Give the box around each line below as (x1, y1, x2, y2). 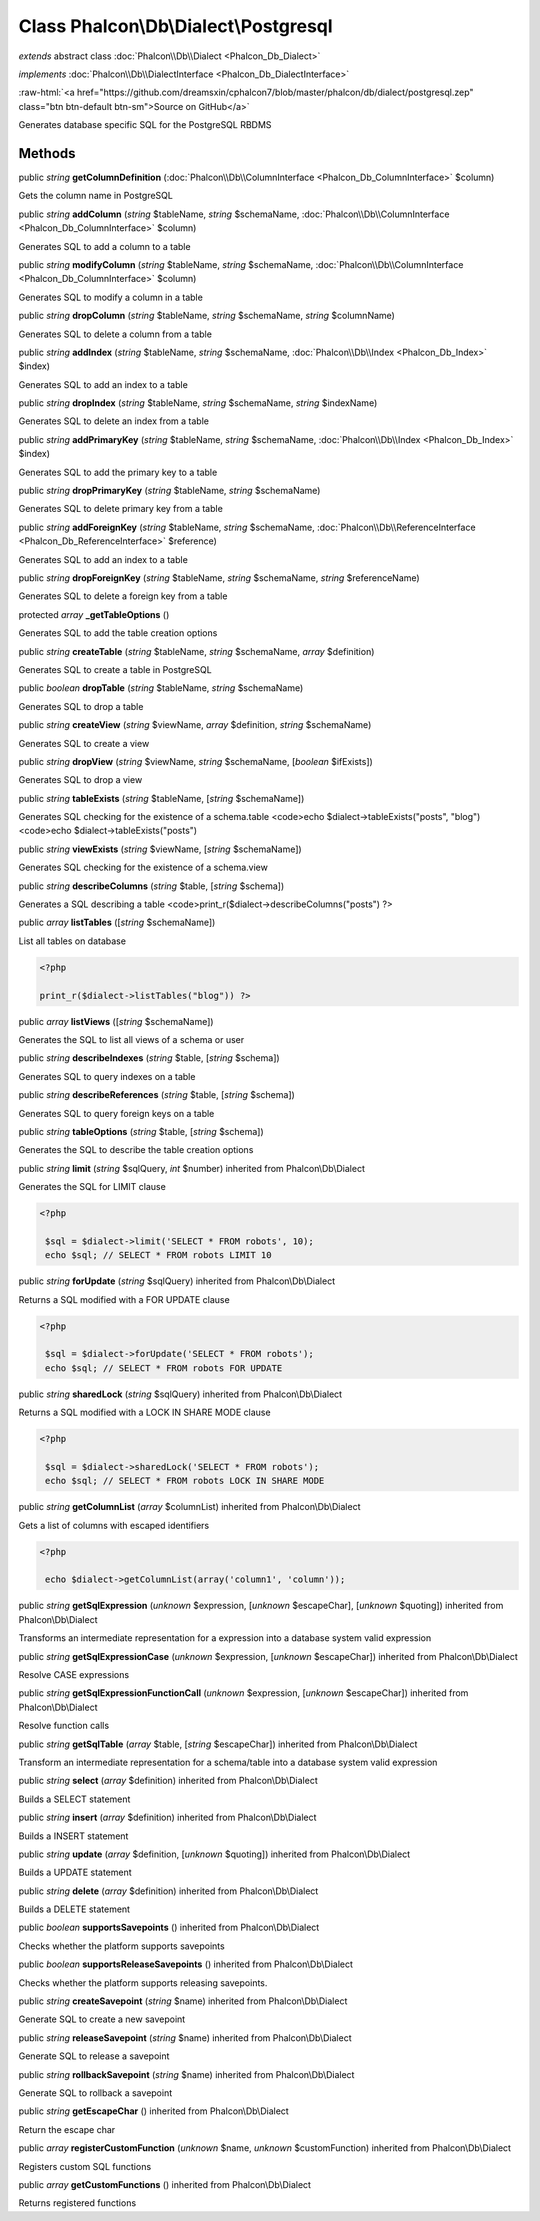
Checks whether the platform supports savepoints (18, 1940, 225, 1952)
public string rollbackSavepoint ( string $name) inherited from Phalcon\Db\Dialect (18, 2068, 355, 2080)
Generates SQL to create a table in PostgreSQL (18, 663, 212, 675)
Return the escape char (18, 2123, 116, 2135)
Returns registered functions (18, 2197, 137, 2209)
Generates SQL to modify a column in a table (18, 291, 204, 303)
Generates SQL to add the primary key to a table (18, 466, 218, 478)
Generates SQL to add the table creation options (18, 627, 218, 639)
